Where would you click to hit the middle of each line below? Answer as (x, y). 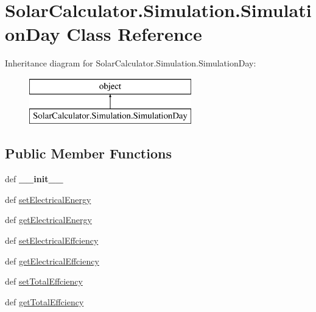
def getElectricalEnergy (48, 220)
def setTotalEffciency (44, 281)
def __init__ (34, 179)
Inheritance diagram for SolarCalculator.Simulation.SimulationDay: (131, 63)
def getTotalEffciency (44, 301)
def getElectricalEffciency (52, 261)
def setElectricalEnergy (48, 199)
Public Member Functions (88, 153)
